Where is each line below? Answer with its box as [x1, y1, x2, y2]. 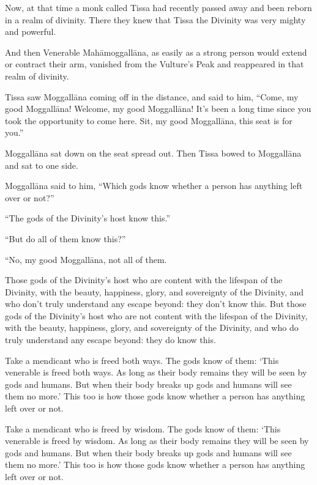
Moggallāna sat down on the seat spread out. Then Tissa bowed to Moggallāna [5, 146, 302, 159]
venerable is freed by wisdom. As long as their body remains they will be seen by [5, 434, 309, 447]
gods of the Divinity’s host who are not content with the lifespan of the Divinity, [5, 309, 308, 322]
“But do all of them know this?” [5, 232, 126, 245]
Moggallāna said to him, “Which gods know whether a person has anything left [5, 179, 303, 192]
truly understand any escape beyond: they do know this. [5, 333, 216, 346]
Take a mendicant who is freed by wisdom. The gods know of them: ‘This [5, 422, 281, 435]
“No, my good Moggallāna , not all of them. [5, 253, 167, 265]
